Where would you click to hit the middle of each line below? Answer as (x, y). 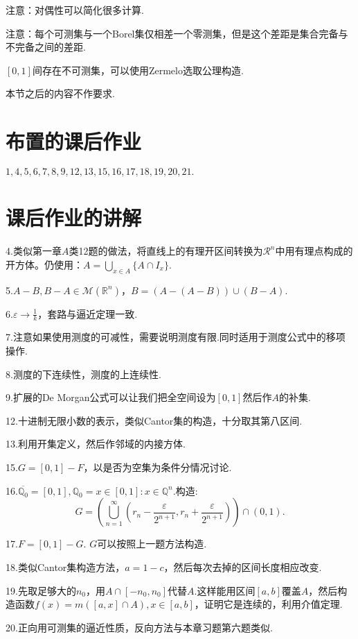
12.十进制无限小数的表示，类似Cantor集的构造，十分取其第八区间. (154, 420)
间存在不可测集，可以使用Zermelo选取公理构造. (138, 70)
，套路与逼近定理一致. (88, 313)
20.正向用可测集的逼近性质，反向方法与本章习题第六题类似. (139, 627)
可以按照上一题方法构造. (152, 544)
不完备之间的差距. (46, 47)
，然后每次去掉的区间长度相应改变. (243, 566)
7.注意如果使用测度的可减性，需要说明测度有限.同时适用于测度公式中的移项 (176, 337)
